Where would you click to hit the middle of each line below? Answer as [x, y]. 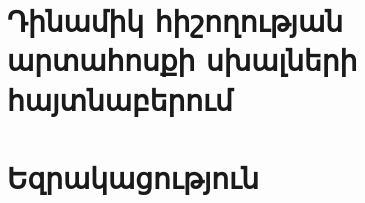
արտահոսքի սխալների [182, 59]
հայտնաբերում [120, 98]
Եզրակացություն [133, 176]
